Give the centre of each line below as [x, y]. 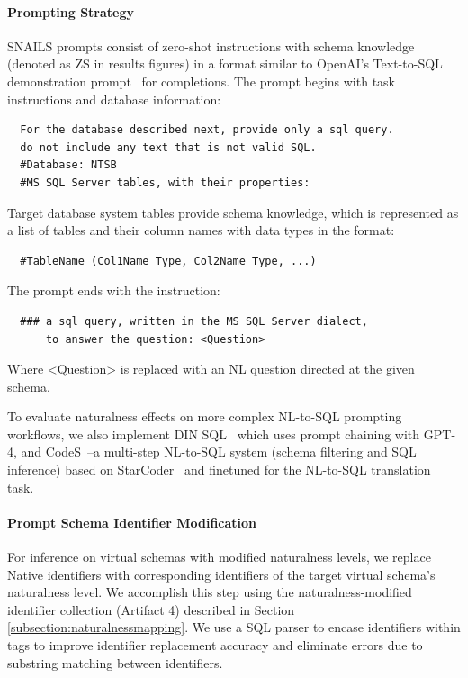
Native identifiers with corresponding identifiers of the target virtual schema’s [221, 574]
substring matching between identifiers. [115, 662]
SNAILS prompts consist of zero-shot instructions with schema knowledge [211, 45]
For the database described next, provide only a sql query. [207, 130]
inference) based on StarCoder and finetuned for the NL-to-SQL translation [219, 470]
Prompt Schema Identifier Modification [132, 522]
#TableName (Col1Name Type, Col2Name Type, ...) [168, 261]
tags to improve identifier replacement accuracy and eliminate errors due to [215, 645]
